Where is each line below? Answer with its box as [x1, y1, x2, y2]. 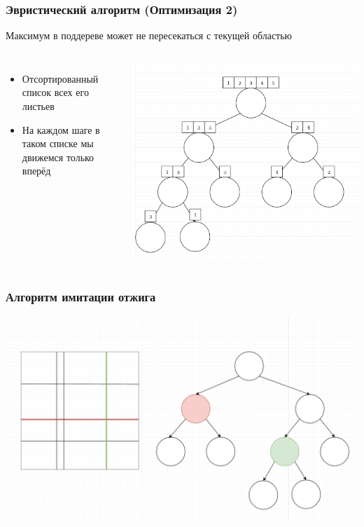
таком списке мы [22, 136, 94, 151]
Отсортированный [22, 71, 99, 85]
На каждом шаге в [22, 122, 100, 137]
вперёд [22, 163, 51, 178]
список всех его [22, 85, 89, 100]
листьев [22, 99, 55, 113]
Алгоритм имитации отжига [6, 287, 156, 305]
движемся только [22, 149, 94, 164]
